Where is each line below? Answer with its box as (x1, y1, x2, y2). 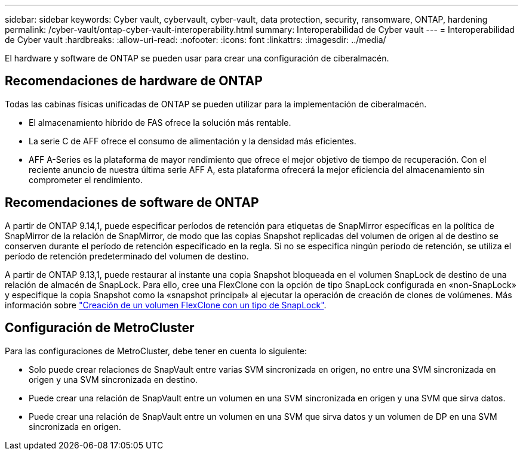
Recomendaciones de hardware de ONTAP (5, 73, 263, 89)
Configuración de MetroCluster (5, 320, 195, 336)
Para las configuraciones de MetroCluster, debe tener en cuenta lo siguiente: (5, 345, 307, 356)
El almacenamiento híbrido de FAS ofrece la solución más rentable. (29, 117, 291, 128)
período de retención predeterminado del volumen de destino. (5, 250, 249, 261)
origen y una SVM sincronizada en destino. (29, 374, 198, 385)
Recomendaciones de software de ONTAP (5, 195, 259, 211)
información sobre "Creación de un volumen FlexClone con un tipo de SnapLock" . (5, 299, 327, 310)
